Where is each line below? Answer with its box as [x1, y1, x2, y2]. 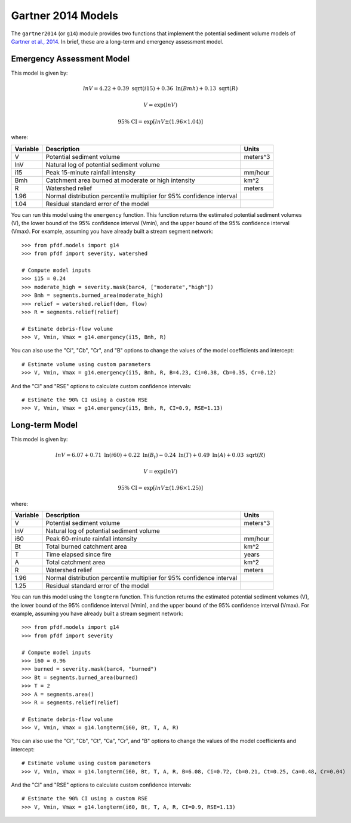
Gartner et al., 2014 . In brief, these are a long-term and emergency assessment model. [11, 38, 224, 45]
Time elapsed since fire [45, 550, 112, 558]
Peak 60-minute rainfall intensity [45, 535, 137, 543]
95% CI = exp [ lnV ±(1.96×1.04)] [118, 118, 203, 125]
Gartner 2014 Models [11, 9, 119, 22]
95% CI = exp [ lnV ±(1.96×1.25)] [118, 484, 203, 492]
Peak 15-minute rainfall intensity [45, 168, 136, 176]
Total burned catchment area [45, 542, 128, 551]
